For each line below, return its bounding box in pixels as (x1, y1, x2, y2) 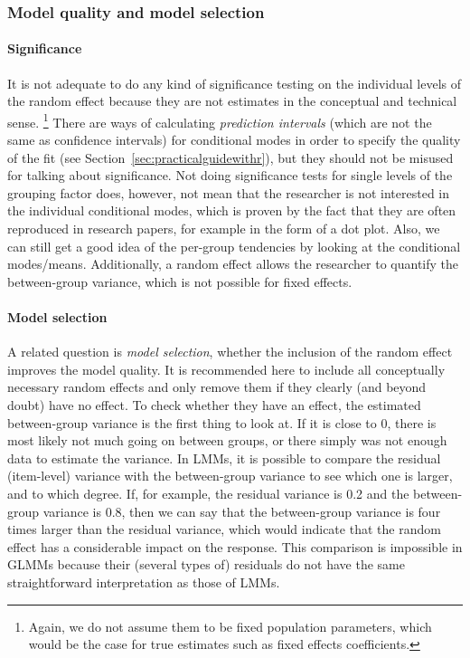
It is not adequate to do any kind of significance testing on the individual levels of (7, 73, 461, 92)
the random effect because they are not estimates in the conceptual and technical (7, 91, 457, 110)
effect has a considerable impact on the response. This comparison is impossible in (7, 537, 463, 556)
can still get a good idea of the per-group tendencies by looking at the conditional (7, 236, 461, 255)
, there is (387, 413, 437, 432)
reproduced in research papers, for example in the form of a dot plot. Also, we (7, 219, 440, 238)
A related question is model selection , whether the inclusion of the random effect (7, 342, 453, 361)
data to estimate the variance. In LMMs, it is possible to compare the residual (7, 448, 441, 467)
